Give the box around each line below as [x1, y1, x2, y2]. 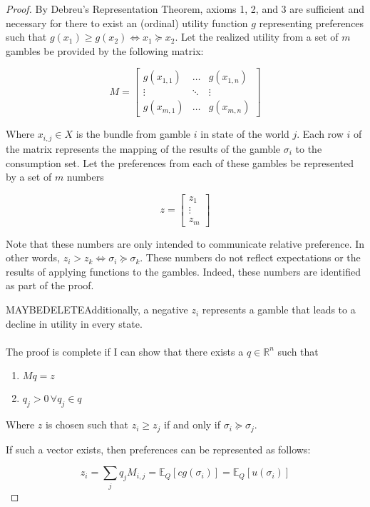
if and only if [164, 417, 221, 432]
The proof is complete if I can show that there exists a [6, 343, 244, 358]
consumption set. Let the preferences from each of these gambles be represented [6, 155, 354, 170]
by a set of [6, 169, 52, 184]
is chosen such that [45, 417, 129, 432]
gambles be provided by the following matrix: [6, 43, 204, 58]
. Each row [297, 126, 344, 141]
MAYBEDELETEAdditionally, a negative [6, 302, 188, 317]
